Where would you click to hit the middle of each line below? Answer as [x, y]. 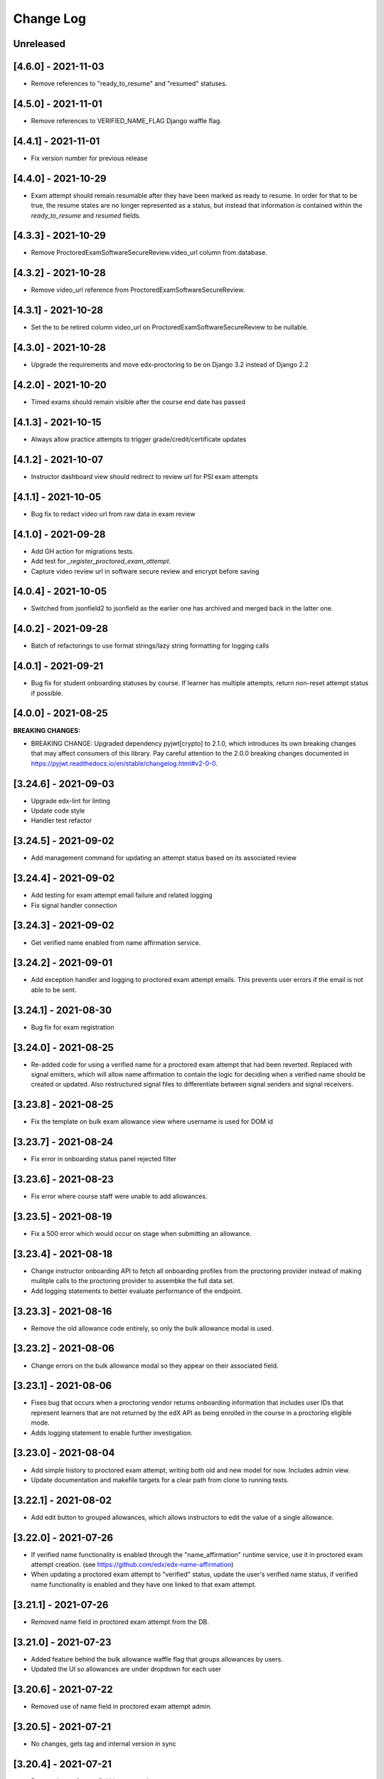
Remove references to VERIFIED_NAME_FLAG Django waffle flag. [126, 120]
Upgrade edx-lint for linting [70, 801]
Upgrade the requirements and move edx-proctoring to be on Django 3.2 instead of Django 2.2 [170, 365]
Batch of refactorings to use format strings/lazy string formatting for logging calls [150, 646]
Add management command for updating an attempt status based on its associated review [164, 858]
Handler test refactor [62, 820]
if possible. [47, 693]
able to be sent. [54, 990]
